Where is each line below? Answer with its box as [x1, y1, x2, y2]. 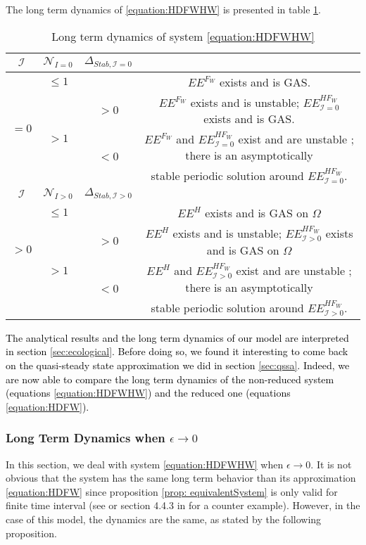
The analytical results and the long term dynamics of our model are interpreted [6, 330, 349, 345]
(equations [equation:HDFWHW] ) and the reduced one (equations [6, 385, 291, 400]
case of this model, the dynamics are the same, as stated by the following [6, 511, 322, 526]
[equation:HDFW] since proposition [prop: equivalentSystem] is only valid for [6, 484, 338, 499]
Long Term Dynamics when [6, 429, 165, 447]
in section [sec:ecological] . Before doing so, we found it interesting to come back [6, 344, 348, 359]
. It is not [310, 456, 352, 471]
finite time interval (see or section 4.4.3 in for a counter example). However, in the [6, 498, 360, 513]
